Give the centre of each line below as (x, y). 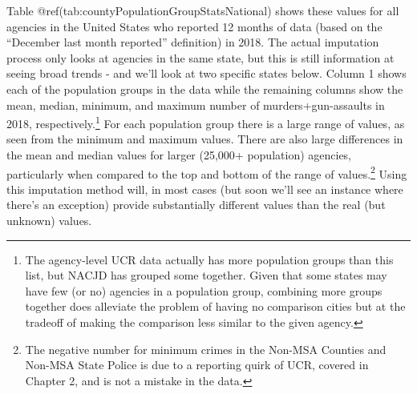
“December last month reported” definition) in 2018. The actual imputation (193, 42)
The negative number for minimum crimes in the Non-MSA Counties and (206, 349)
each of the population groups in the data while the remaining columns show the (205, 88)
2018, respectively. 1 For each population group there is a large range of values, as (206, 122)
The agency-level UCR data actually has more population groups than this (209, 259)
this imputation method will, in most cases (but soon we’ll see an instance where (205, 189)
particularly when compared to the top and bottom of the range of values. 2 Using (207, 172)
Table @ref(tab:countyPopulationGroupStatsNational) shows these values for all (203, 10)
